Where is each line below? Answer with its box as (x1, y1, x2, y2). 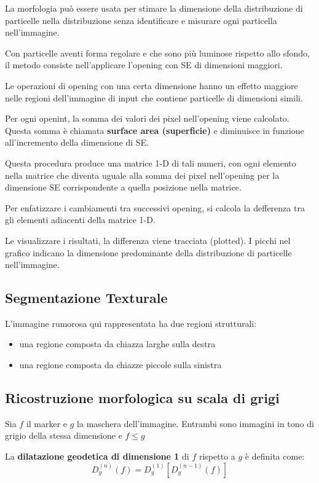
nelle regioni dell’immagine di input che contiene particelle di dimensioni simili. (5, 91, 303, 104)
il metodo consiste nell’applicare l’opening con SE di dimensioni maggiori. (5, 58, 283, 71)
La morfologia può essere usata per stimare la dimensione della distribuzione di (5, 2, 303, 14)
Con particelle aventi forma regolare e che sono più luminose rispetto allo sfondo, (5, 46, 310, 59)
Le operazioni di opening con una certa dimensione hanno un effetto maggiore (5, 79, 298, 92)
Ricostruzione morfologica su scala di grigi (5, 388, 280, 407)
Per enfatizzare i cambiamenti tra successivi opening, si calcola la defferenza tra (5, 201, 305, 214)
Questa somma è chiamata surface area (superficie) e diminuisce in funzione (5, 124, 304, 136)
